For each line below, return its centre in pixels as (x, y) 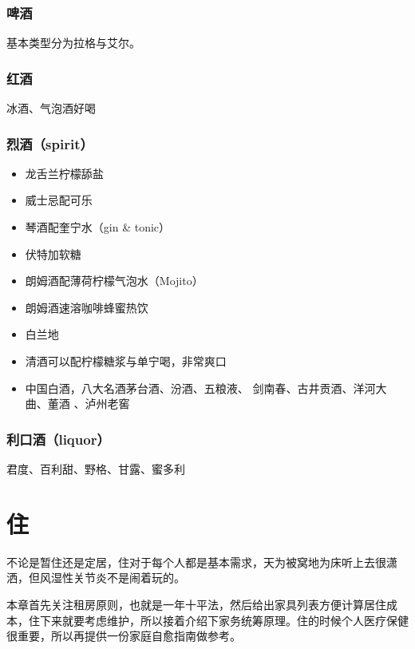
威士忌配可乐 (59, 200)
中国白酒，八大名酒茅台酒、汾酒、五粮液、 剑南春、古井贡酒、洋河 (200, 388)
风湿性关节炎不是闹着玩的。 (112, 578)
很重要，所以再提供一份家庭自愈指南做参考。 (124, 636)
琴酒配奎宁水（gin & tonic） (98, 227)
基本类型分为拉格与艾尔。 (73, 43)
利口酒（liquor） (58, 439)
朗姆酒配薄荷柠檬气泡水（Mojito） (114, 281)
